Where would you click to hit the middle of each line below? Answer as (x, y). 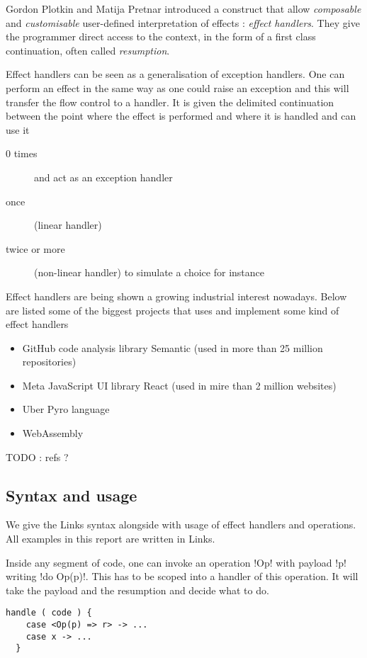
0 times (22, 153)
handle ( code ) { (49, 613)
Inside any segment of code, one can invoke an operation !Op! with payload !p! (176, 562)
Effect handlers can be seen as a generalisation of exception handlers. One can (175, 74)
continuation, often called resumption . (88, 50)
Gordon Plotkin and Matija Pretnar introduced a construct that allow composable (183, 8)
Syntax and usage (72, 495)
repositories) (49, 362)
